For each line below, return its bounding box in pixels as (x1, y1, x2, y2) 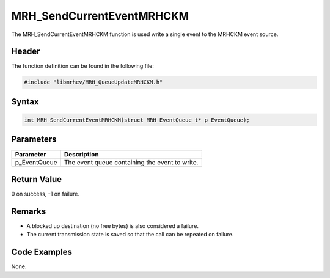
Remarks (11, 206, 46, 216)
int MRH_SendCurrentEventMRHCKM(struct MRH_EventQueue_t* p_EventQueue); (24, 117, 250, 123)
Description (64, 150, 99, 158)
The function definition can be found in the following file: (11, 62, 154, 70)
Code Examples (11, 247, 73, 257)
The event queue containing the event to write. (64, 158, 199, 166)
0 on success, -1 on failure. (11, 190, 79, 198)
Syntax (11, 97, 39, 107)
